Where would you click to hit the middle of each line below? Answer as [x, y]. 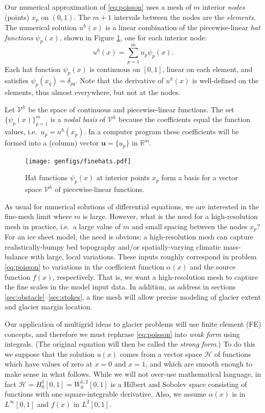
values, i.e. [21, 131]
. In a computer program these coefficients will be [162, 131]
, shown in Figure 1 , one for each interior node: [133, 37]
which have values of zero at [49, 364]
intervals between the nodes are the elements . [185, 17]
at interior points [123, 177]
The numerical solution [41, 27]
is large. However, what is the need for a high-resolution [170, 216]
